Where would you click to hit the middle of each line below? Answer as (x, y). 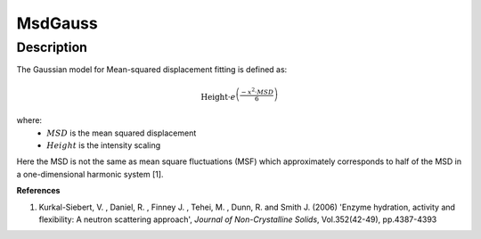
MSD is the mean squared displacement (122, 133)
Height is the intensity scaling (104, 145)
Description (52, 47)
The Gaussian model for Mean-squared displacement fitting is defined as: (152, 70)
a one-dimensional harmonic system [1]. (90, 174)
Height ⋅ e (218, 97)
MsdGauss (57, 23)
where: (29, 120)
